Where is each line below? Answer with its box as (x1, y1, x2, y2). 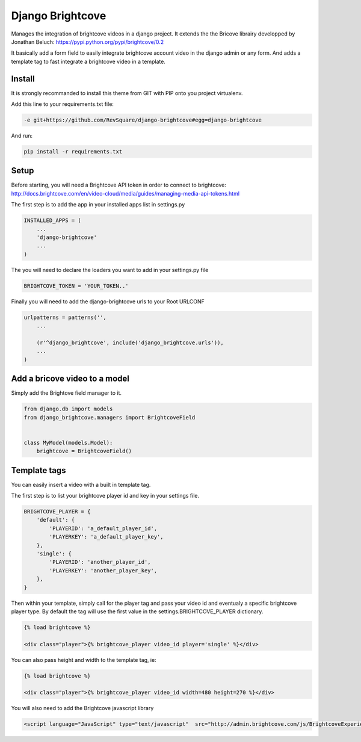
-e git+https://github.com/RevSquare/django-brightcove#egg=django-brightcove (23, 117, 262, 123)
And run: (11, 132, 33, 139)
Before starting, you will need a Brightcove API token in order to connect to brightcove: (11, 181, 227, 189)
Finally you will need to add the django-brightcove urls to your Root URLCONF (11, 298, 205, 305)
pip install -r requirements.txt (23, 148, 123, 155)
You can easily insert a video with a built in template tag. (11, 481, 151, 488)
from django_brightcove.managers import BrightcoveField (23, 414, 196, 421)
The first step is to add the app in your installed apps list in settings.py (11, 201, 185, 208)
